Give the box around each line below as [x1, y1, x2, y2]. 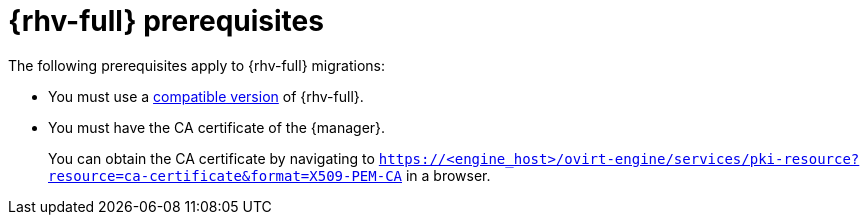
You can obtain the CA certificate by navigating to [48, 149, 375, 167]
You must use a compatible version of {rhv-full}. [48, 87, 364, 105]
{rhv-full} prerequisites [8, 4, 324, 38]
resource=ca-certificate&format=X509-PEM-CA [48, 167, 403, 184]
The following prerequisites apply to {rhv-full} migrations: [8, 56, 385, 74]
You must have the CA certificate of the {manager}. [48, 118, 386, 136]
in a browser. [405, 166, 491, 184]
